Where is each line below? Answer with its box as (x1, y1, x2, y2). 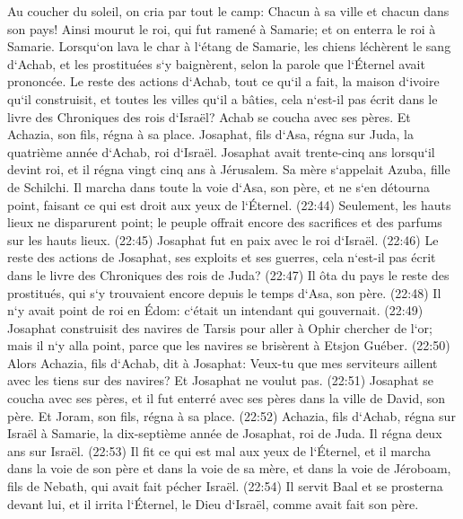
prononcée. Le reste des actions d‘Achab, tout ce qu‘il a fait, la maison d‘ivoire (7, 72, 440, 91)
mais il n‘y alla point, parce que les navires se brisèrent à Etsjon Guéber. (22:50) (7, 336, 450, 355)
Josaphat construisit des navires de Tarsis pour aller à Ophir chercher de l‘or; (7, 318, 432, 337)
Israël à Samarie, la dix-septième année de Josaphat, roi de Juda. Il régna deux (7, 424, 442, 443)
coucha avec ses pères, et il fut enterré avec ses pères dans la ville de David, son (7, 389, 446, 408)
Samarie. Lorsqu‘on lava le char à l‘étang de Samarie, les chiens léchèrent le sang (7, 37, 451, 56)
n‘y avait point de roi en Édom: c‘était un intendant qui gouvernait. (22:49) (7, 301, 424, 320)
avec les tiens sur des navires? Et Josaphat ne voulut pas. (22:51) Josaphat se (7, 371, 433, 390)
